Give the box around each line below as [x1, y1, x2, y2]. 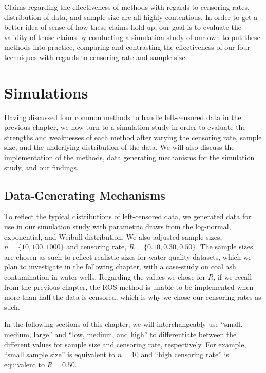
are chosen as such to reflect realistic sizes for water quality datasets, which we [4, 251, 252, 262]
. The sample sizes [196, 241, 253, 252]
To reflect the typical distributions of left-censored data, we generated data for [4, 211, 251, 222]
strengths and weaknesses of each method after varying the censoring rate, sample [4, 131, 262, 142]
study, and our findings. [4, 162, 79, 172]
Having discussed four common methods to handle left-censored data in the [4, 111, 241, 122]
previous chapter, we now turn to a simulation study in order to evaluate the [4, 122, 246, 132]
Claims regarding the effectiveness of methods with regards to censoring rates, [4, 2, 250, 12]
